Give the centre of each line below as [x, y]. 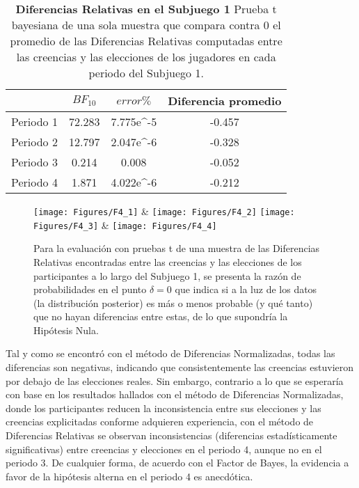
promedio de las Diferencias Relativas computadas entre [146, 41]
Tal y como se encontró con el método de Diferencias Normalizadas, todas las [170, 353]
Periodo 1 [34, 121]
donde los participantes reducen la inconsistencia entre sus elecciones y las [163, 408]
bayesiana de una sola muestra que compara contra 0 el [146, 25]
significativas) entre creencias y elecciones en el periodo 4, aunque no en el [164, 449]
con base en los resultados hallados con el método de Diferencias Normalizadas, [175, 394]
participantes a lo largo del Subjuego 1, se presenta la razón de [167, 275]
